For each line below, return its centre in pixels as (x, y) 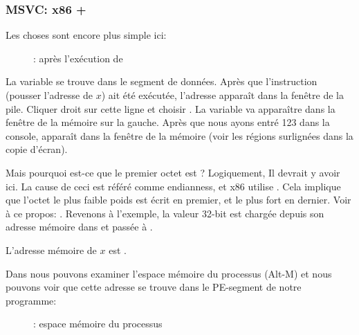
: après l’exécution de (78, 58)
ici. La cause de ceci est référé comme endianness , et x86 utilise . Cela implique (173, 186)
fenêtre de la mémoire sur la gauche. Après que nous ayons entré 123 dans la (168, 122)
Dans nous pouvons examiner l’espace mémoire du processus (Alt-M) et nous (169, 273)
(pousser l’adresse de (49, 95)
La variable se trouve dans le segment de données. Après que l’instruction (162, 81)
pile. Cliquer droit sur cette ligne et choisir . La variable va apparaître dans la (171, 108)
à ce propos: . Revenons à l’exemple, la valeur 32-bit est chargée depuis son (165, 213)
